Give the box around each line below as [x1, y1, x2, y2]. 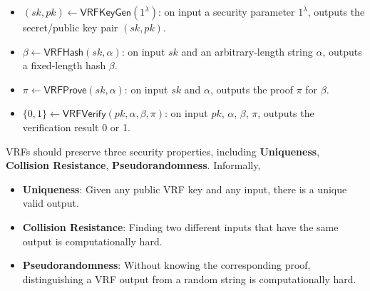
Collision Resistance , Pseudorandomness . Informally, [6, 158, 261, 173]
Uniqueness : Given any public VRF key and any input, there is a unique [22, 181, 347, 196]
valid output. [22, 195, 79, 210]
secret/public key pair [22, 20, 118, 34]
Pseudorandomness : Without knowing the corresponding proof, [22, 257, 311, 272]
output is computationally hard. [22, 233, 163, 248]
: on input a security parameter [158, 4, 295, 19]
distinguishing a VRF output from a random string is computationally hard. [22, 271, 356, 286]
